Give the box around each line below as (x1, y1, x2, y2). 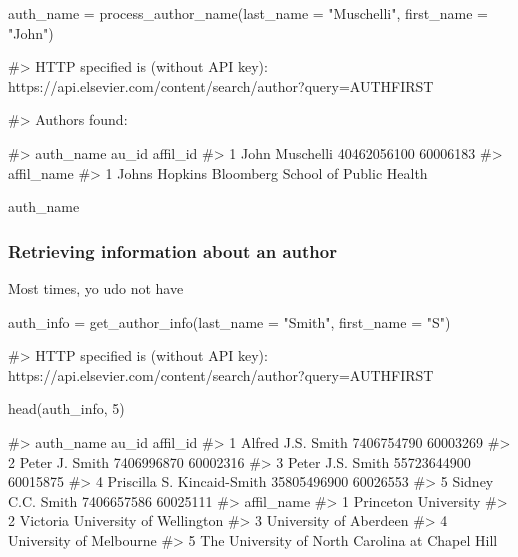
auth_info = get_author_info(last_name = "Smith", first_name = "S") (8, 311, 451, 332)
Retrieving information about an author (8, 238, 337, 263)
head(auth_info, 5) (8, 398, 125, 419)
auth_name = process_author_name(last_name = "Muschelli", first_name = (8, 3, 488, 23)
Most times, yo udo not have (8, 277, 184, 298)
